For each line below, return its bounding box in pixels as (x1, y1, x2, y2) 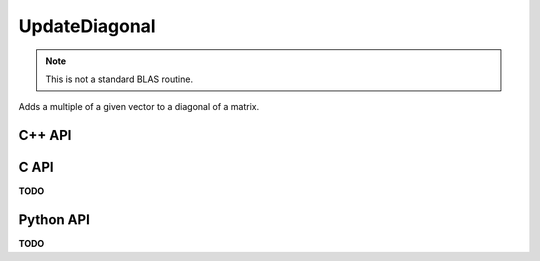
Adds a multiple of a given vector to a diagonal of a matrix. (18, 101, 260, 113)
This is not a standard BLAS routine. (45, 73, 194, 85)
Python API (18, 211, 90, 229)
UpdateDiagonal (18, 15, 156, 37)
